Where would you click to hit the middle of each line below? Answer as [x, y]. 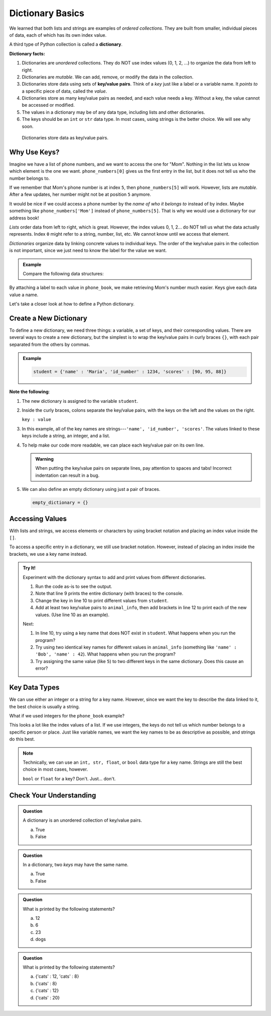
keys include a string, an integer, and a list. [66, 436]
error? [42, 668]
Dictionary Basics [47, 13]
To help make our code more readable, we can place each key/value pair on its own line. [113, 445]
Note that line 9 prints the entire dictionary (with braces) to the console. [109, 594]
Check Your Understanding [53, 795]
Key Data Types [34, 687]
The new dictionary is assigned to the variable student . [80, 401]
